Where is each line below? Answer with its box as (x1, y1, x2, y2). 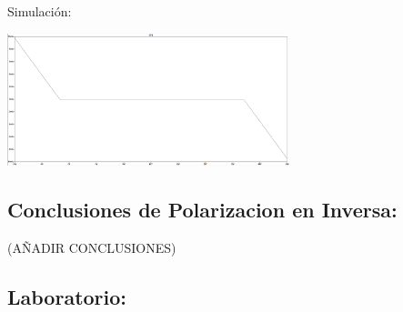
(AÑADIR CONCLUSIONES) (7, 237, 176, 257)
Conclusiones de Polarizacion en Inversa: (7, 195, 398, 223)
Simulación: (7, 2, 72, 20)
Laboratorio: (7, 282, 127, 310)
